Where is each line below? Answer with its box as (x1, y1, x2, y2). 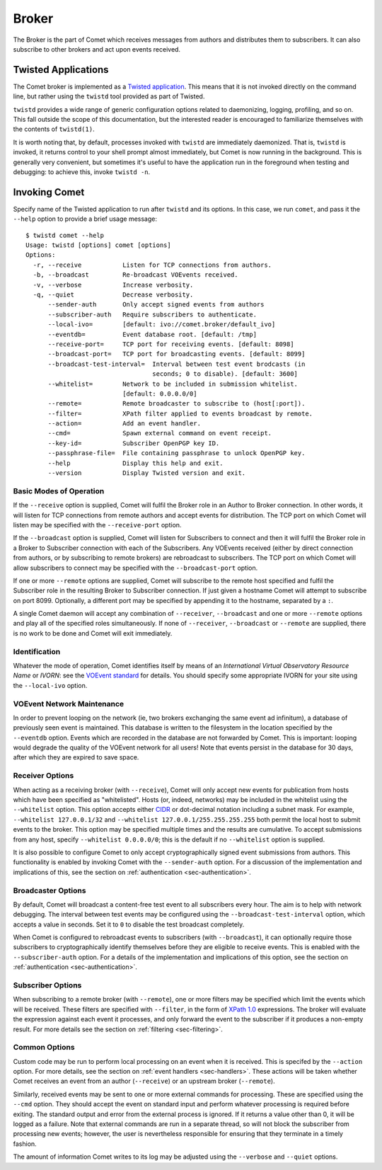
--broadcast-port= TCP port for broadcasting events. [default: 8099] (47, 350, 306, 358)
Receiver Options (13, 771, 74, 781)
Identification (13, 646, 61, 656)
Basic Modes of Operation (13, 486, 105, 495)
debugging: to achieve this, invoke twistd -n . (13, 167, 151, 176)
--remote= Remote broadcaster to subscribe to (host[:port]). (47, 400, 306, 408)
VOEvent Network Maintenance (13, 699, 125, 709)
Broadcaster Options (13, 885, 86, 895)
